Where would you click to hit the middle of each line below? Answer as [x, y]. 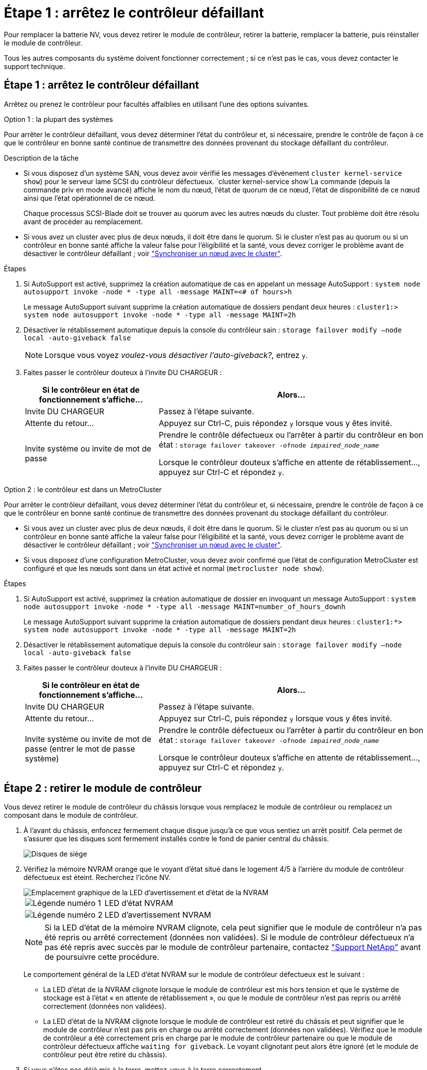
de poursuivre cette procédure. [102, 957]
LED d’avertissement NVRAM [158, 915]
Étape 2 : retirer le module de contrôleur [103, 788]
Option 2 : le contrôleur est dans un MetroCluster [83, 489]
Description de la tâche [41, 158]
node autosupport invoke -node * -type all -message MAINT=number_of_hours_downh [185, 606]
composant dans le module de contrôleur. [71, 815]
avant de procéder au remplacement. [83, 221]
